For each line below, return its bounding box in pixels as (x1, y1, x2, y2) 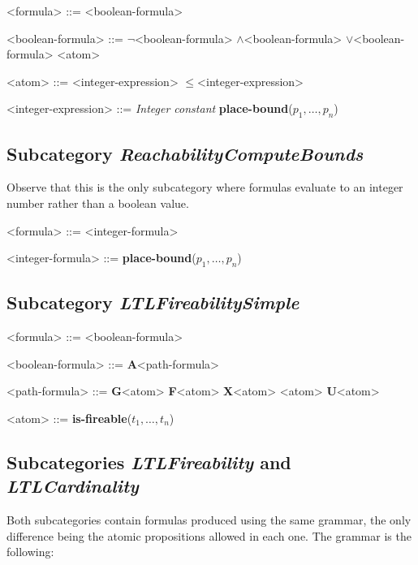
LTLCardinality (6, 473, 139, 498)
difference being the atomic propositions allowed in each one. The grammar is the (6, 527, 412, 544)
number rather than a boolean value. (6, 194, 189, 211)
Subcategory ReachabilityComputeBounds (6, 140, 364, 166)
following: (6, 543, 54, 560)
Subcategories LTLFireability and (6, 449, 291, 474)
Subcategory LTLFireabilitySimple (6, 290, 299, 315)
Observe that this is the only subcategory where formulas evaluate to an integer (6, 179, 403, 196)
